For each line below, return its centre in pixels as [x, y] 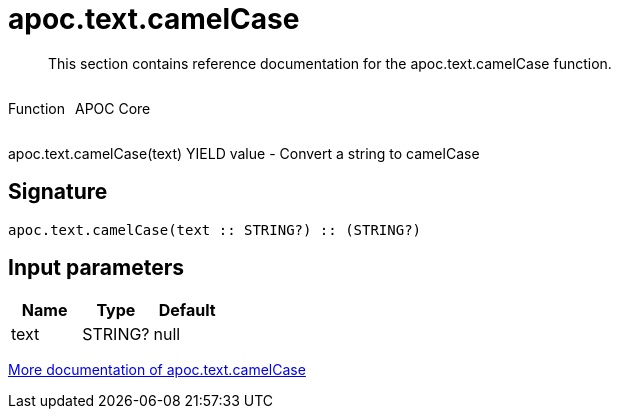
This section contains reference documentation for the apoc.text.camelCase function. [330, 63]
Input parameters [96, 268]
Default [187, 310]
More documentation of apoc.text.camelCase [157, 370]
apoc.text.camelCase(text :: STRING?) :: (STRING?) [215, 229]
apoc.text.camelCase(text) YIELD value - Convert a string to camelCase [244, 153]
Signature [58, 192]
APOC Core [112, 108]
